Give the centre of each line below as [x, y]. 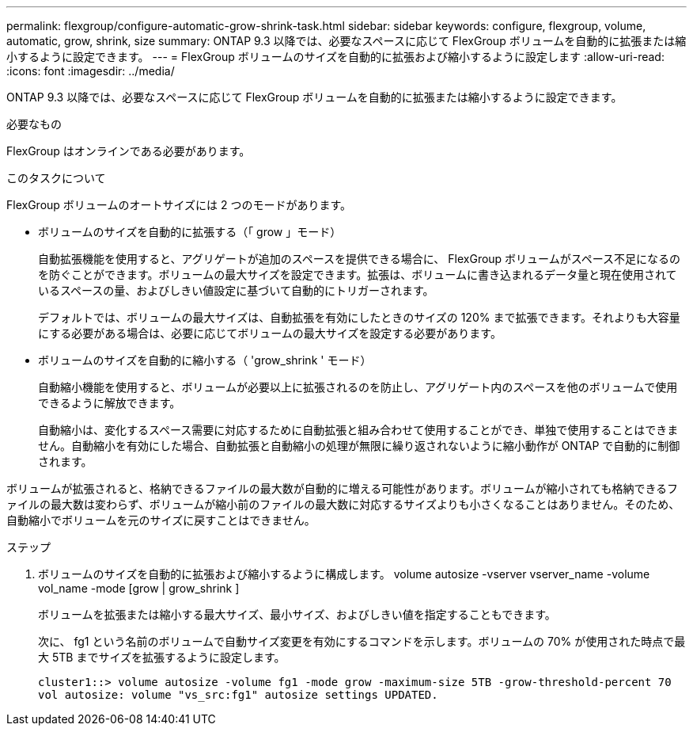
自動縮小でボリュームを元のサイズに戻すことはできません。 [161, 520]
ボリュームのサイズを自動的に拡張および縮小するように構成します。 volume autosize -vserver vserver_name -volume [344, 574]
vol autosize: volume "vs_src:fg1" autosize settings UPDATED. [238, 695]
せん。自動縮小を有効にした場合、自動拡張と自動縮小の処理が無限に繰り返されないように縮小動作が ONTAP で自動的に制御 [359, 446]
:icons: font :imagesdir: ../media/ [91, 71]
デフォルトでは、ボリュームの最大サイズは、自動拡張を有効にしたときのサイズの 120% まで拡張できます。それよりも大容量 [359, 317]
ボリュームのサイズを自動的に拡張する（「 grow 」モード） [190, 232]
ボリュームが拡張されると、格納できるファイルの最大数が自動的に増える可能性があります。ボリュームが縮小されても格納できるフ [343, 488]
